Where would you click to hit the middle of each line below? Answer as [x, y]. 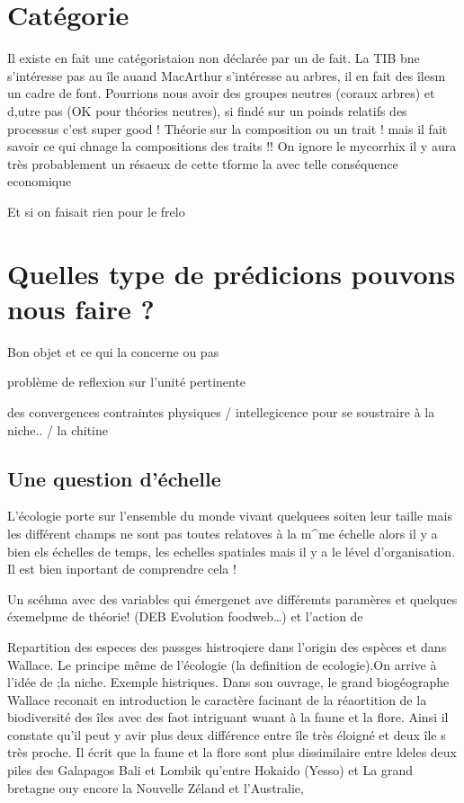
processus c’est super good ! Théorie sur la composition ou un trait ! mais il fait [228, 128]
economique [40, 181]
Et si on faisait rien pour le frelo [96, 211]
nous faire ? [81, 308]
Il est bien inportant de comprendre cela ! [122, 569]
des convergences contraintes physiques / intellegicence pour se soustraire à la [221, 411]
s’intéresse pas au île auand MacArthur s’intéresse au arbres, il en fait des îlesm [227, 75]
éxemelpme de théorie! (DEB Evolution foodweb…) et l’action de [185, 616]
